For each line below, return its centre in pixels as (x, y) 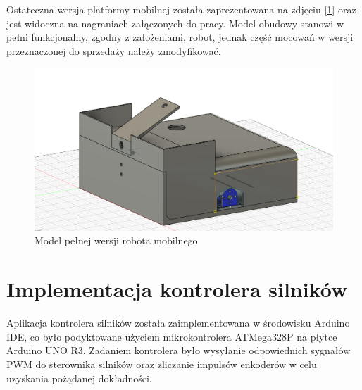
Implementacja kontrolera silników (177, 289)
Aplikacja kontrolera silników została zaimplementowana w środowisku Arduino (178, 323)
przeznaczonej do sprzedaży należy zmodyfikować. (114, 50)
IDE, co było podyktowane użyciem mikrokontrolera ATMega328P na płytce (172, 336)
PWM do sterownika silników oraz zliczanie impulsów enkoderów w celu (162, 364)
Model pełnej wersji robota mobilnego (116, 240)
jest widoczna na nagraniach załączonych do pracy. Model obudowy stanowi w (175, 23)
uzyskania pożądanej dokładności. (79, 378)
